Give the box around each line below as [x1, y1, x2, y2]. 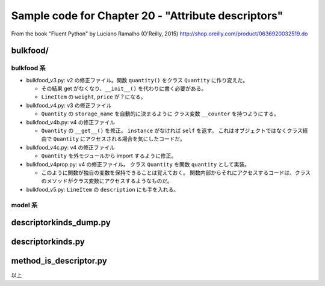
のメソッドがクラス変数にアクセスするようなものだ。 [41, 177, 173, 184]
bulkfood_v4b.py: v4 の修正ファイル [26, 118, 116, 126]
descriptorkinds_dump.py [11, 218, 111, 228]
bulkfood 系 [11, 64, 46, 72]
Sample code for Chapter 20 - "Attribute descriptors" [11, 9, 283, 22]
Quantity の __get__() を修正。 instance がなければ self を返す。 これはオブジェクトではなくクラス [41, 127, 303, 135]
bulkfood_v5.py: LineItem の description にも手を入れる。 [26, 186, 179, 193]
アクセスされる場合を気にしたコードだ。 [85, 135, 186, 142]
